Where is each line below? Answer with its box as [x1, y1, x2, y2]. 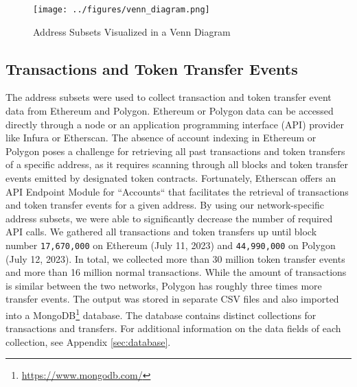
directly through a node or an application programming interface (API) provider [5, 117, 344, 131]
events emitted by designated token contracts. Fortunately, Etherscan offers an [5, 171, 336, 185]
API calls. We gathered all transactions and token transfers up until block [5, 224, 317, 239]
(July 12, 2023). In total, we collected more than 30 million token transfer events [5, 251, 345, 266]
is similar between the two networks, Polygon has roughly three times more [5, 278, 322, 292]
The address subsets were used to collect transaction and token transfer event [5, 90, 332, 104]
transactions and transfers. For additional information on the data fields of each [5, 321, 341, 336]
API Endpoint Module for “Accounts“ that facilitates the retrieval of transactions [5, 184, 349, 198]
